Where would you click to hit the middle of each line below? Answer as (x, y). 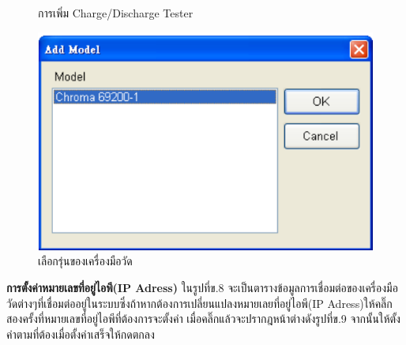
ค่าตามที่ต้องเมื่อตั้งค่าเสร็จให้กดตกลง (81, 334)
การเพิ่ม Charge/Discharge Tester (116, 13)
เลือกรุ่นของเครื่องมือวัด (85, 261)
